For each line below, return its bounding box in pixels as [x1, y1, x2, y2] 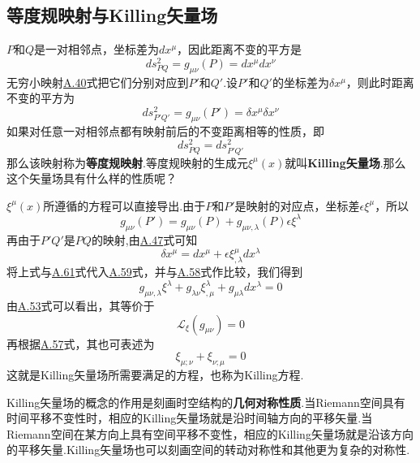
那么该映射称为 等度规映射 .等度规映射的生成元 [6, 154, 248, 171]
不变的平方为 [6, 89, 75, 106]
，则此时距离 [345, 73, 414, 90]
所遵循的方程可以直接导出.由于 [43, 197, 206, 214]
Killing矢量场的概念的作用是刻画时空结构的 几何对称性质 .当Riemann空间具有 [6, 393, 405, 410]
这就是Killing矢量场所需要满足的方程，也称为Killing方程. [6, 366, 304, 383]
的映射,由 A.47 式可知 [91, 231, 198, 248]
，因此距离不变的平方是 [177, 41, 302, 58]
